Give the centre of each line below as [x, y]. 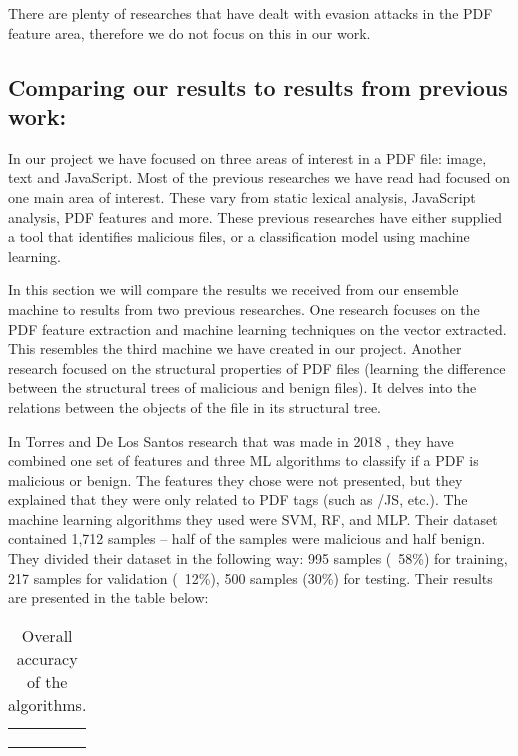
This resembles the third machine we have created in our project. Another [235, 348]
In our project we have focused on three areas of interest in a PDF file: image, [247, 157]
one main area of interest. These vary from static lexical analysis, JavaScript [242, 196]
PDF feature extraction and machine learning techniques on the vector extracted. [257, 328]
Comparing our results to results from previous [258, 86]
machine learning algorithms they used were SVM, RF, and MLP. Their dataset [253, 518]
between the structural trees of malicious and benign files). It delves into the [242, 387]
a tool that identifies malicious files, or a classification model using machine [239, 236]
